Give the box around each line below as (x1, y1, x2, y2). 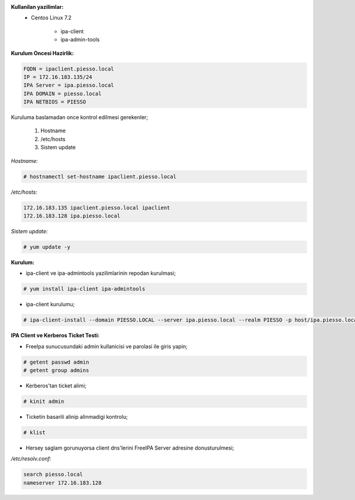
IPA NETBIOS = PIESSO (23, 98, 86, 105)
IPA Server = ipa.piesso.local (23, 82, 115, 89)
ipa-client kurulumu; (25, 301, 75, 308)
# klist (23, 429, 46, 435)
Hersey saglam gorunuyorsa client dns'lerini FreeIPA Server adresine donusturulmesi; (25, 444, 234, 451)
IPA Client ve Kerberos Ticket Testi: (11, 332, 100, 339)
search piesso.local (23, 471, 83, 478)
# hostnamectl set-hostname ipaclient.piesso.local (23, 173, 177, 180)
